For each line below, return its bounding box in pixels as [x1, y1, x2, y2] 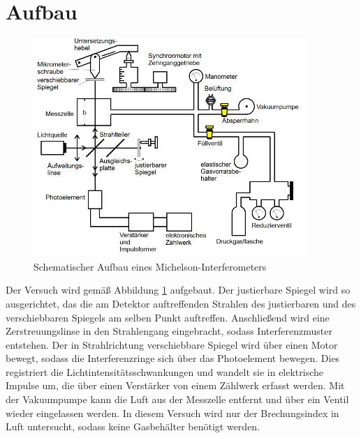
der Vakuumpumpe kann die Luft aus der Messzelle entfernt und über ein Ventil [6, 392, 349, 407]
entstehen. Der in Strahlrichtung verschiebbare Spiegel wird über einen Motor [6, 337, 338, 352]
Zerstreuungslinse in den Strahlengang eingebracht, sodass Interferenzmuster [6, 324, 332, 338]
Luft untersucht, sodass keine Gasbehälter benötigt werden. [6, 419, 260, 434]
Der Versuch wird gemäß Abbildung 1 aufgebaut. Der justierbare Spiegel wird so [6, 282, 351, 297]
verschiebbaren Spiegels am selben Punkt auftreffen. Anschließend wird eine [6, 310, 330, 324]
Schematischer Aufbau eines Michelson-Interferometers [34, 259, 267, 273]
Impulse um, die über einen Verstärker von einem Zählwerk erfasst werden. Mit [6, 378, 345, 393]
